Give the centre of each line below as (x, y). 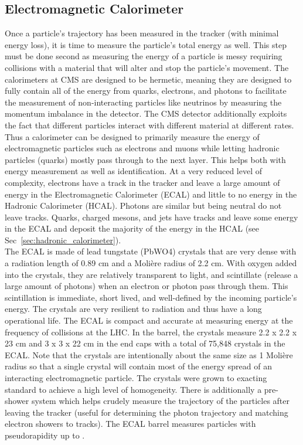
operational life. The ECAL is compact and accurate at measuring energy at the (149, 320)
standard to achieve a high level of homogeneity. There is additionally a (133, 389)
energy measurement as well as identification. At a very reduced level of (133, 171)
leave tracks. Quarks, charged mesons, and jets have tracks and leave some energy (151, 217)
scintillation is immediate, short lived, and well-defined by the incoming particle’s (151, 297)
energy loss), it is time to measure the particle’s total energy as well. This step (146, 44)
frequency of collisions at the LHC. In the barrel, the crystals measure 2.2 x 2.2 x (151, 332)
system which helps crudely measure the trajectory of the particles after (161, 401)
